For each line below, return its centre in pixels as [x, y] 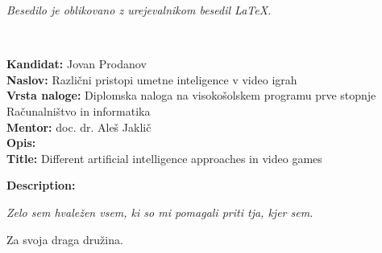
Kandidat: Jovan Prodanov [77, 64]
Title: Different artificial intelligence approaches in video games [164, 158]
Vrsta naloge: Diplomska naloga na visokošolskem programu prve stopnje [191, 95]
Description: [41, 185]
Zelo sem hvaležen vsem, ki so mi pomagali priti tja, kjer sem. [160, 212]
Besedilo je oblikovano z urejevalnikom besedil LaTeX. [139, 10]
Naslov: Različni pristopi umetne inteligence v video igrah [152, 79]
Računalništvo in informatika [79, 110]
